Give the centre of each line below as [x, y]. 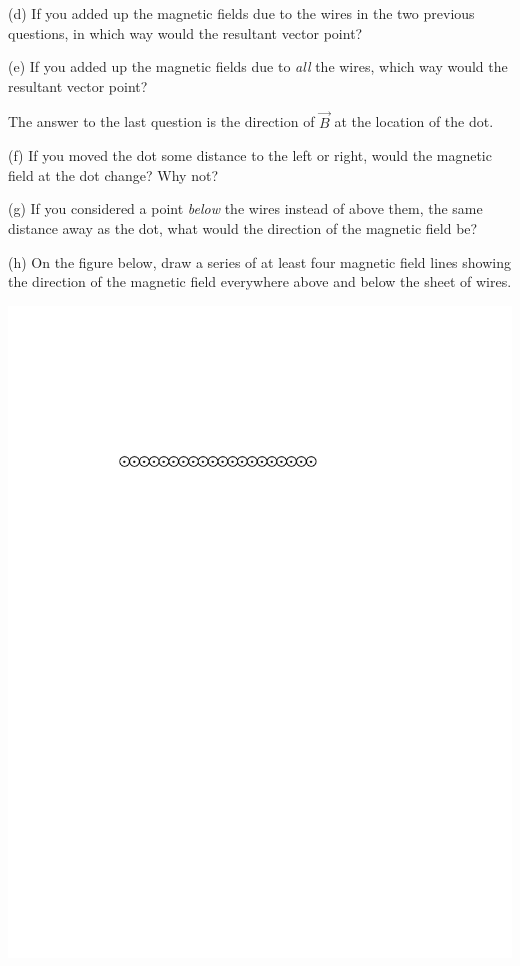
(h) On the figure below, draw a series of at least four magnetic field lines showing [259, 261]
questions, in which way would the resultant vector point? [185, 32]
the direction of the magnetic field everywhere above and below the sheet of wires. [260, 281]
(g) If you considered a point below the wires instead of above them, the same [245, 208]
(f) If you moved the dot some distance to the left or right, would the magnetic [250, 155]
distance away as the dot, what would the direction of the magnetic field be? [243, 227]
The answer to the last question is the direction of [161, 121]
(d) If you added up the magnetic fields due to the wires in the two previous [241, 13]
